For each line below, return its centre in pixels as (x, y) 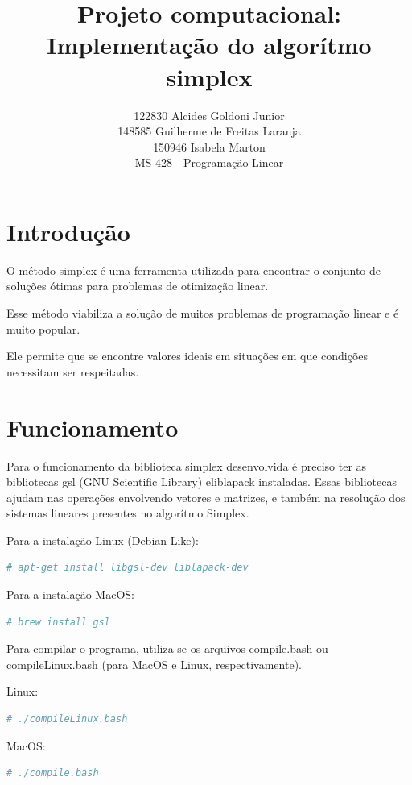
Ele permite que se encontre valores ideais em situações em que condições (187, 356)
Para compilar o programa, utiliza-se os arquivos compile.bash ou (167, 648)
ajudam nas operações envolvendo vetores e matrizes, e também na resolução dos (206, 497)
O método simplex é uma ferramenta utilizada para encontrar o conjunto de (194, 270)
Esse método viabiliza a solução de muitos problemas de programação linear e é (203, 313)
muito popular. (43, 328)
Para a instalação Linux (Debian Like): (103, 540)
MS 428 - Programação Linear (209, 162)
